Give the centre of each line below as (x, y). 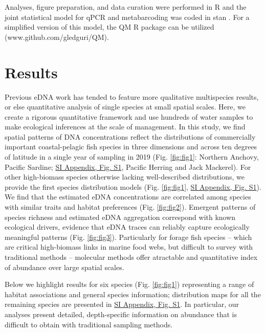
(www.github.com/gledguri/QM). (57, 37)
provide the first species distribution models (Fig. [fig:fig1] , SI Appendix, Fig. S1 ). (133, 186)
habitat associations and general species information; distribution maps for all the (133, 294)
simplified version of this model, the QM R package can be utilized (109, 27)
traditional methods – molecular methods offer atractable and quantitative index (131, 257)
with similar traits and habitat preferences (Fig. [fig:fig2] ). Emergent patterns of (130, 207)
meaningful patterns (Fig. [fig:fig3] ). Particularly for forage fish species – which (128, 237)
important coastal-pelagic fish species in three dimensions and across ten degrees (131, 147)
